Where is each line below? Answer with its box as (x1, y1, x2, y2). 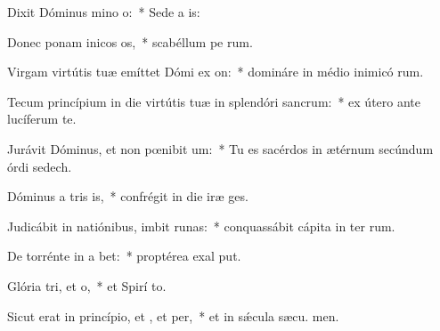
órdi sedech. (7, 157, 72, 175)
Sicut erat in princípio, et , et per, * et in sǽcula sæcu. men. (7, 306, 339, 325)
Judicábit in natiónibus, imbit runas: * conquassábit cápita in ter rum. (7, 216, 395, 235)
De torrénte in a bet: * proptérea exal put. (7, 246, 241, 265)
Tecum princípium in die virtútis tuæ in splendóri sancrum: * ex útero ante (7, 92, 421, 110)
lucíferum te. (7, 109, 77, 128)
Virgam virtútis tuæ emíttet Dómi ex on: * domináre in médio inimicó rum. (7, 62, 424, 81)
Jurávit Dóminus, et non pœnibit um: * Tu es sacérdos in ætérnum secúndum (7, 139, 434, 157)
